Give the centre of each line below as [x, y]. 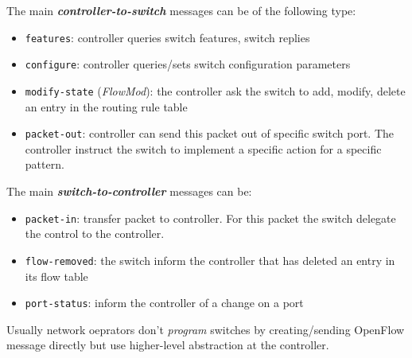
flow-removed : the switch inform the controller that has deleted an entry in [210, 260]
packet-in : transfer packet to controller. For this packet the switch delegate [210, 218]
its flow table [56, 276]
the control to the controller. [95, 233]
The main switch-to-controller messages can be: [129, 191]
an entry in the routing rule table [106, 106]
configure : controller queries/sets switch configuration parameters [188, 64]
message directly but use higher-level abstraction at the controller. [168, 345]
